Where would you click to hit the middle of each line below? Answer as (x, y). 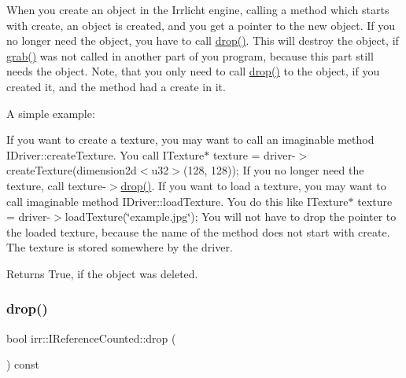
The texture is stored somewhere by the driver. (120, 247)
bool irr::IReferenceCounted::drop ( (91, 338)
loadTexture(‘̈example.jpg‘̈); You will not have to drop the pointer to (231, 217)
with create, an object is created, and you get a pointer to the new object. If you (201, 25)
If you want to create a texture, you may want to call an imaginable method (190, 139)
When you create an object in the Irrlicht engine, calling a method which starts (198, 9)
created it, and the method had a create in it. (116, 86)
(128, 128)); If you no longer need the (273, 170)
